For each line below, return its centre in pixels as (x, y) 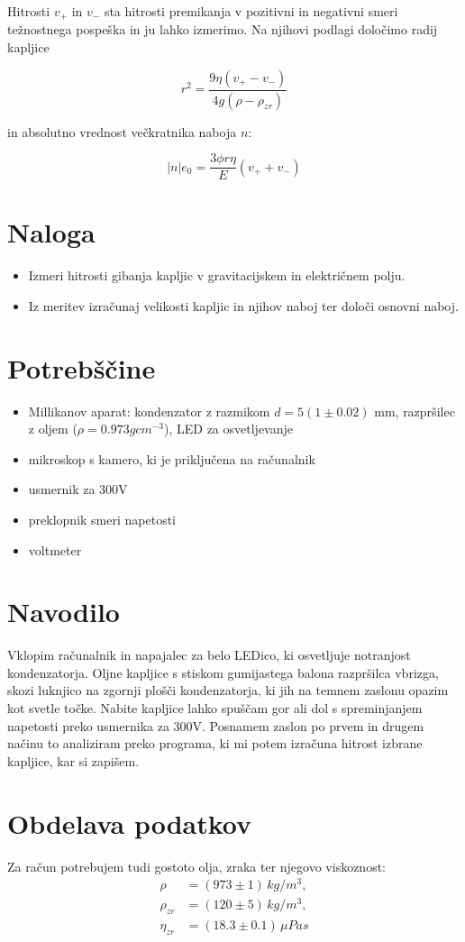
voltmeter (55, 549)
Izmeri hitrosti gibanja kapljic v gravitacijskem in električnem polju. (217, 275)
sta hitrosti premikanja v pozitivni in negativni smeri (251, 11)
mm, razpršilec (415, 411)
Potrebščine (82, 367)
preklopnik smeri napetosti (102, 519)
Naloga (51, 232)
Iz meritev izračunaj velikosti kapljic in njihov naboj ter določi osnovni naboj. (243, 305)
